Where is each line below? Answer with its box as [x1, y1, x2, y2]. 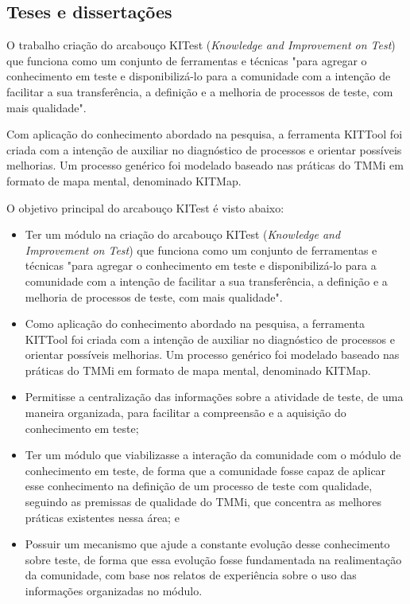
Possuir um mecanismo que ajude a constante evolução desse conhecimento [25, 536, 390, 552]
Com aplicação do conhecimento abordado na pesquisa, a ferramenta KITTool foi [6, 126, 403, 142]
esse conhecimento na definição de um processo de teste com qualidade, [25, 477, 373, 494]
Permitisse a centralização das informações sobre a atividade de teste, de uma [25, 388, 404, 405]
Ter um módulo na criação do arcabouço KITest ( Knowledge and [25, 226, 341, 243]
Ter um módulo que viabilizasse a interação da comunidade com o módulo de [25, 446, 401, 463]
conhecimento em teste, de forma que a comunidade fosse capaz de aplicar [25, 462, 386, 478]
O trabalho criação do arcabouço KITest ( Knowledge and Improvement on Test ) [6, 37, 396, 53]
